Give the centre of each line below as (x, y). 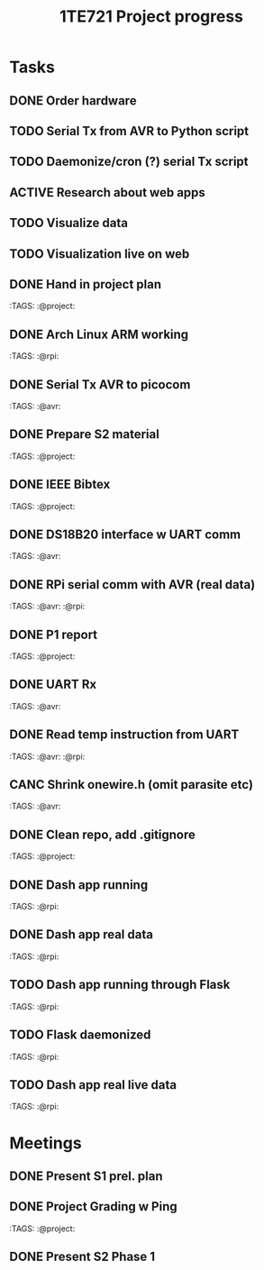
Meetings (46, 1143)
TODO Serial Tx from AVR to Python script (129, 131)
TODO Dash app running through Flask (120, 985)
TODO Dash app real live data (93, 1085)
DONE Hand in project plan (86, 284)
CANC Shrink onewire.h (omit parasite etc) (132, 785)
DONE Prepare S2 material (84, 434)
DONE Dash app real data (81, 935)
